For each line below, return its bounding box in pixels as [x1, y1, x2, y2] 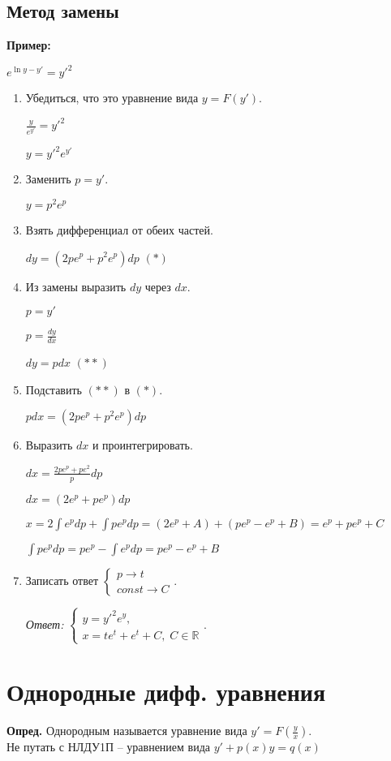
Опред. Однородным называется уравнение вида [6, 722, 247, 738]
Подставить [25, 380, 82, 398]
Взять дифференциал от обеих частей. [25, 221, 213, 238]
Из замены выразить [25, 277, 127, 295]
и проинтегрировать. [92, 436, 193, 454]
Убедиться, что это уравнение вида [25, 89, 199, 106]
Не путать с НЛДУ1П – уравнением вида [6, 738, 211, 755]
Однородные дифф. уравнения [6, 675, 326, 708]
